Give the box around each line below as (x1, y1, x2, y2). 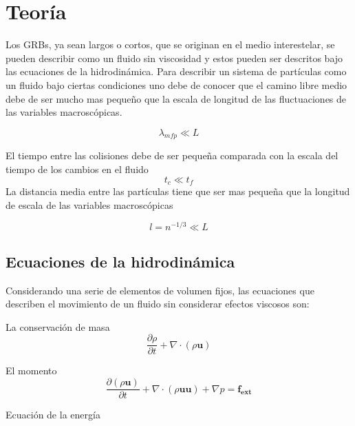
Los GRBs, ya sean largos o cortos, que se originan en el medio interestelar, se (6, 37, 335, 52)
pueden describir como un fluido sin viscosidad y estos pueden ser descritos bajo (6, 50, 343, 65)
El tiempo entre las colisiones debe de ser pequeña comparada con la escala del (6, 148, 338, 163)
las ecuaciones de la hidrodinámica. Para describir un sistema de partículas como (6, 64, 347, 79)
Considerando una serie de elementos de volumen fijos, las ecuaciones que (6, 283, 314, 297)
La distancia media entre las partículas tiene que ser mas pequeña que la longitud (6, 184, 350, 199)
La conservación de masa (6, 319, 110, 334)
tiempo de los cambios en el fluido (6, 162, 149, 176)
